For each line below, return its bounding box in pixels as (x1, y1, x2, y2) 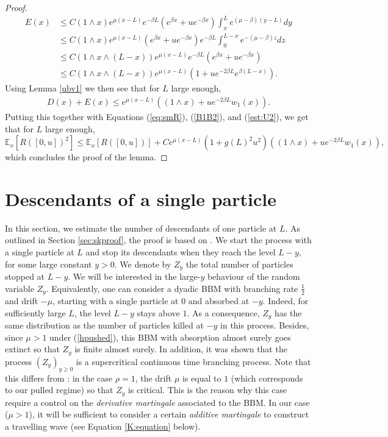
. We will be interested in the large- (68, 270, 201, 283)
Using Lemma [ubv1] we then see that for (5, 82, 160, 94)
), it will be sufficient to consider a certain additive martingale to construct (29, 408, 309, 421)
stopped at (5, 270, 45, 283)
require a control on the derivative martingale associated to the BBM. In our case (5, 396, 310, 408)
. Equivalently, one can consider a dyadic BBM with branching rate (46, 282, 298, 294)
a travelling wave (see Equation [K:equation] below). (5, 419, 201, 432)
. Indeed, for (262, 294, 309, 307)
